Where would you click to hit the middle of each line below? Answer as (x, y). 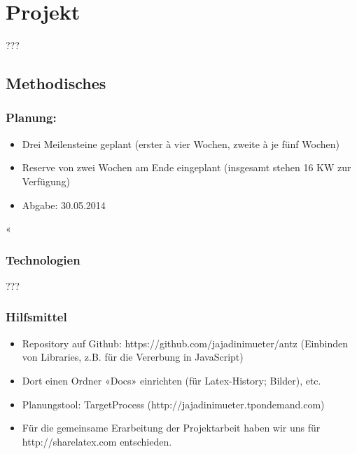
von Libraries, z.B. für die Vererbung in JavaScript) (133, 357)
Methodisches (56, 83)
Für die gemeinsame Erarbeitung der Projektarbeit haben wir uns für (171, 428)
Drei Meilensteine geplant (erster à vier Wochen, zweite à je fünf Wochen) (181, 143)
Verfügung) (46, 181)
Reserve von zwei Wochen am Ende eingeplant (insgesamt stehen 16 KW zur (187, 167)
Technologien (43, 259)
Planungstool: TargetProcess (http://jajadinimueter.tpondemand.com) (173, 404)
